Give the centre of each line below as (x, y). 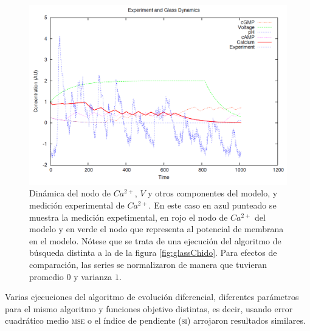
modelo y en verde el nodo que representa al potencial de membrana (157, 229)
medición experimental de (77, 205)
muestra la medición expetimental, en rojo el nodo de (129, 217)
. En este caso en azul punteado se (212, 205)
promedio (46, 276)
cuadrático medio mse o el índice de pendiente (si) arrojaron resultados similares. (155, 320)
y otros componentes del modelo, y (213, 193)
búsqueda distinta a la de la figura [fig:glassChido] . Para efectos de (153, 252)
